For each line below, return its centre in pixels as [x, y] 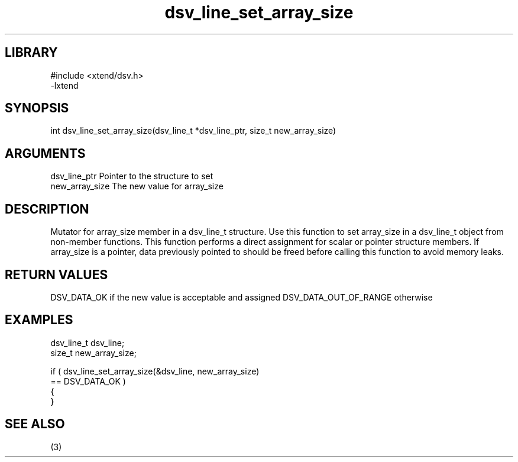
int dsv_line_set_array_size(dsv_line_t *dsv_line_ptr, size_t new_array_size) [193, 131]
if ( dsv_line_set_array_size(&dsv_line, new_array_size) [155, 371]
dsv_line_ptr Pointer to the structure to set [132, 176]
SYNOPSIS [37, 108]
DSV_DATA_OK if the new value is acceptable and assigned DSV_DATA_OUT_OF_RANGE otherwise [242, 297]
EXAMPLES [39, 320]
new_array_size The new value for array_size [137, 186]
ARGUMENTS [45, 153]
